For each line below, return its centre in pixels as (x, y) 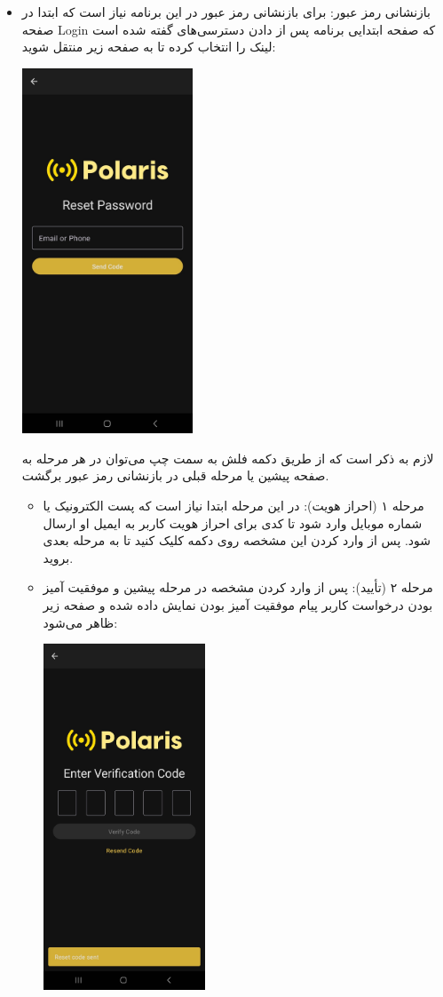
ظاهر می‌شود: (80, 622)
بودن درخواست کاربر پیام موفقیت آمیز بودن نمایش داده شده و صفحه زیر (238, 605)
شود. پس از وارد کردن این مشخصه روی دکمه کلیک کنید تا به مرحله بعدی (237, 540)
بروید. (58, 557)
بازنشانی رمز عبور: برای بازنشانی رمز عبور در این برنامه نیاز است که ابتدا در (226, 12)
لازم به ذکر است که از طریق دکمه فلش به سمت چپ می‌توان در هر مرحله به (228, 458)
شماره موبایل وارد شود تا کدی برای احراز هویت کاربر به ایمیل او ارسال (233, 522)
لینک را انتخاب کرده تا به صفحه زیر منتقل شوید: (149, 47)
